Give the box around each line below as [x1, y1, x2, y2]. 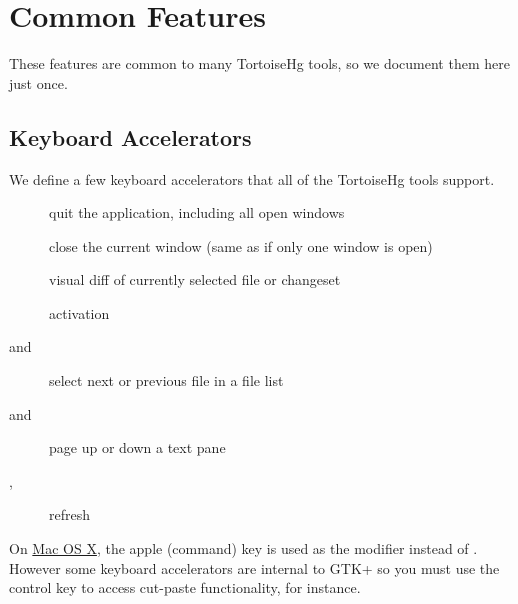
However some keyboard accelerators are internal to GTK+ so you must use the [9, 557, 500, 578]
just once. [9, 72, 68, 93]
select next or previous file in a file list [49, 370, 284, 391]
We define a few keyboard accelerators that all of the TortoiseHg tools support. [9, 168, 495, 189]
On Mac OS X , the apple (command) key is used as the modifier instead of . [9, 538, 478, 559]
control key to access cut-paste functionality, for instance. [9, 577, 361, 598]
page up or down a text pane [49, 437, 226, 458]
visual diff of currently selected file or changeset [49, 269, 341, 290]
